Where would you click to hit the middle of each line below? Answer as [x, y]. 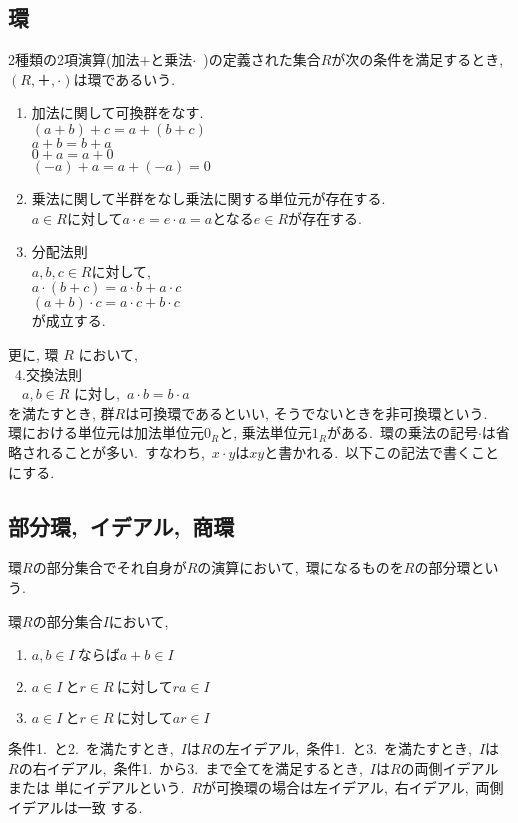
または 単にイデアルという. [96, 787]
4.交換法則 [48, 373]
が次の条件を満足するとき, [417, 59]
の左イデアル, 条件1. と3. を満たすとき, [341, 748]
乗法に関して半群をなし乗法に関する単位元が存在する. [208, 197]
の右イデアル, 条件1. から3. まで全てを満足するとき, [190, 767]
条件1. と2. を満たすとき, [91, 748]
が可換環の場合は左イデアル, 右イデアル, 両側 [353, 787]
